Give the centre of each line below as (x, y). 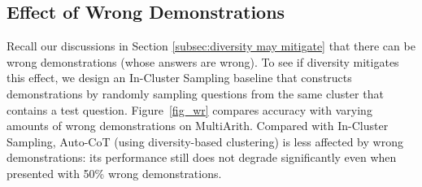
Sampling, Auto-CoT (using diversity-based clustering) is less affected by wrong (205, 141)
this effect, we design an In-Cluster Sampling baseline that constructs (179, 78)
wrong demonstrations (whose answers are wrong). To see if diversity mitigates (203, 61)
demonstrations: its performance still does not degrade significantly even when (202, 157)
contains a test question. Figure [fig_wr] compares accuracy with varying (189, 109)
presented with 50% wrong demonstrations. (114, 173)
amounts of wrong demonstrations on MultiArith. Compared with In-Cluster (198, 126)
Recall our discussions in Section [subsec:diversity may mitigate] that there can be (211, 46)
